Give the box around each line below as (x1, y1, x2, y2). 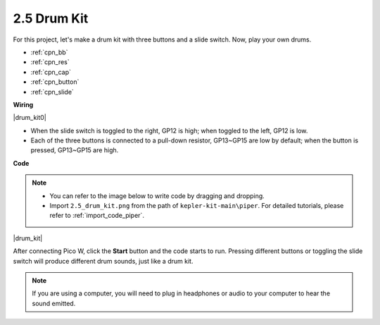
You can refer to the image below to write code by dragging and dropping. (49, 191, 265, 200)
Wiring (13, 100, 34, 109)
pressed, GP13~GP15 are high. (30, 146, 119, 154)
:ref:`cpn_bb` (30, 48, 68, 56)
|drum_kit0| (13, 114, 47, 122)
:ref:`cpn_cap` (30, 68, 72, 76)
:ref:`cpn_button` (30, 78, 80, 86)
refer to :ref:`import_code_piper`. (49, 211, 144, 220)
